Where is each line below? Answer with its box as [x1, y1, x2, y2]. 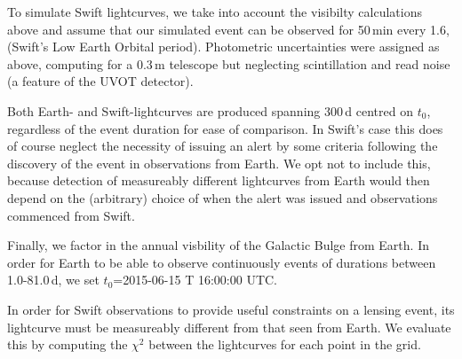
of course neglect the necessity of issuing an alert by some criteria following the [7, 137, 438, 155]
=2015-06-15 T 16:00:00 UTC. [113, 270, 278, 289]
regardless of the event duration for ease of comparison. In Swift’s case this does [7, 119, 443, 137]
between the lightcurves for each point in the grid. [148, 335, 421, 354]
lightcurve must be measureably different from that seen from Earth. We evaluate [7, 317, 451, 336]
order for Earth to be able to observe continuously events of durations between [7, 253, 436, 271]
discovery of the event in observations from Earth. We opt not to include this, [7, 153, 431, 172]
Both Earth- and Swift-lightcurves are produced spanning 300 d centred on [7, 101, 413, 120]
